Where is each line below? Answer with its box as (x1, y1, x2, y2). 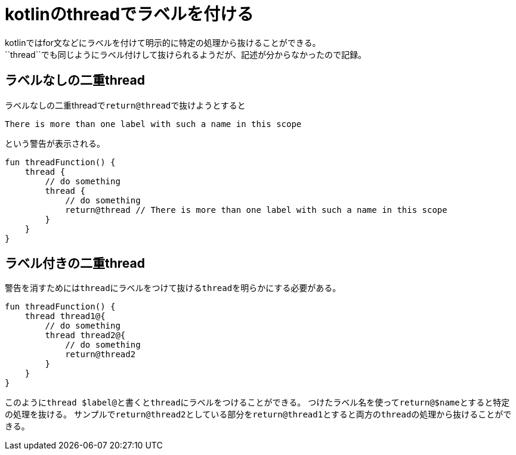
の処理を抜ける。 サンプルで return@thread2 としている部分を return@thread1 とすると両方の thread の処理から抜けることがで (5, 409, 512, 420)
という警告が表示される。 (5, 138, 105, 148)
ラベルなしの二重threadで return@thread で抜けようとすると (5, 100, 246, 110)
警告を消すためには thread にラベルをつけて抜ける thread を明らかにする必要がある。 (5, 283, 341, 293)
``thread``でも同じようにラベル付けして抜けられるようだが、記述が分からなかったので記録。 (5, 49, 367, 60)
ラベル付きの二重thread (5, 256, 145, 271)
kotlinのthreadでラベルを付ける (5, 4, 254, 24)
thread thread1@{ (24, 311, 106, 321)
